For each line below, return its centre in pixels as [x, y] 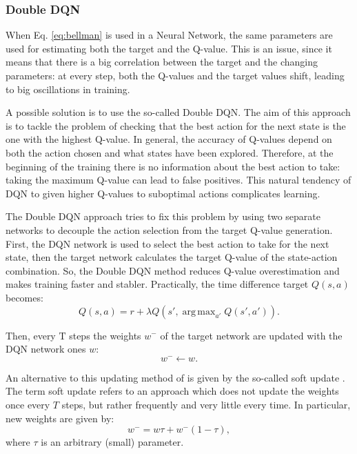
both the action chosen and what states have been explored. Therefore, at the [170, 152]
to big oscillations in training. [68, 89]
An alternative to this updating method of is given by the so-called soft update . [175, 377]
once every [28, 404]
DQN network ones [46, 349]
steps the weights [105, 335]
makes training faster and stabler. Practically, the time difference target [157, 284]
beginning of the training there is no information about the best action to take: [173, 166]
